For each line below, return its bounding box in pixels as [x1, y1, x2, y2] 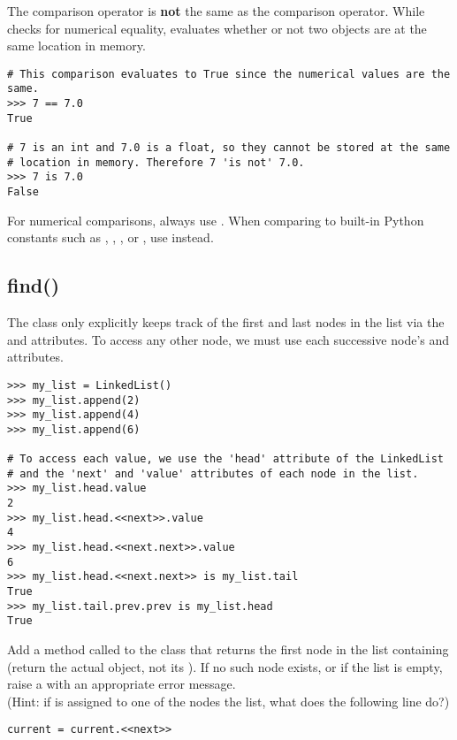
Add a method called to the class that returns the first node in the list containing [7, 640, 449, 659]
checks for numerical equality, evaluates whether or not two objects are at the [7, 19, 427, 37]
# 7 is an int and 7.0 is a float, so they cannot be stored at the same [7, 141, 451, 155]
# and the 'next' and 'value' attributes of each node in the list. [7, 467, 419, 480]
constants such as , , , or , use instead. [7, 228, 214, 247]
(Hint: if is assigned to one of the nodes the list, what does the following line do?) [7, 691, 450, 710]
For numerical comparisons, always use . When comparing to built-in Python [7, 210, 424, 229]
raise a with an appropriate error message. [7, 675, 236, 693]
